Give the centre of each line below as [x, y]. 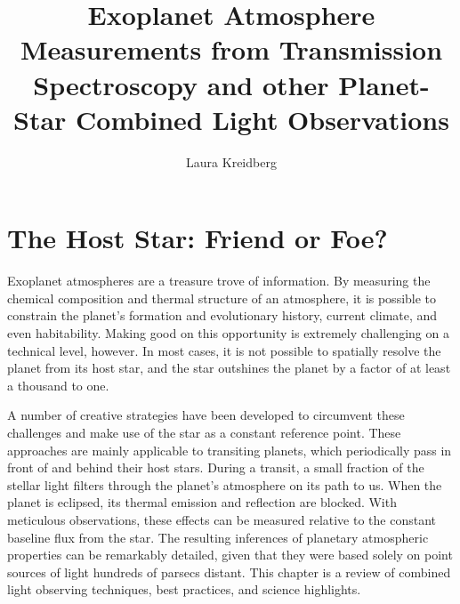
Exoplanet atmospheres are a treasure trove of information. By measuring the [219, 281]
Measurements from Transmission [231, 49]
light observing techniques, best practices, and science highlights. [184, 589]
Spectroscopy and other [181, 84]
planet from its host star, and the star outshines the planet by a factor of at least [229, 368]
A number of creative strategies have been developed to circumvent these [206, 415]
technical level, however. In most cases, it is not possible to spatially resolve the [224, 350]
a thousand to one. [58, 385]
